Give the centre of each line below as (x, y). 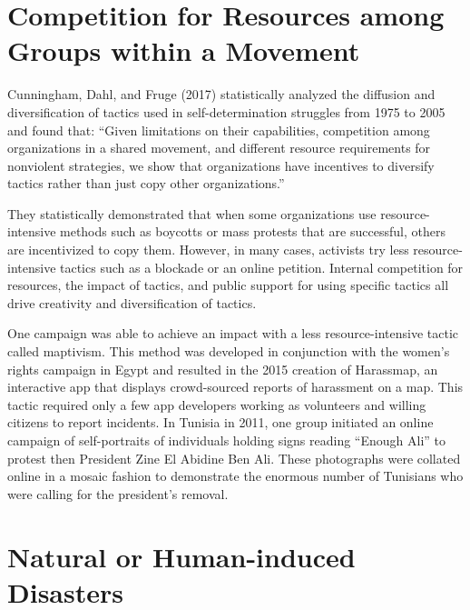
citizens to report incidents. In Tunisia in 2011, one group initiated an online (220, 422)
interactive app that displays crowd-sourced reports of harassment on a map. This (235, 387)
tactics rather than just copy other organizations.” (146, 183)
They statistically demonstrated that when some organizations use (192, 213)
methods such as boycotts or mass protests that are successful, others (253, 231)
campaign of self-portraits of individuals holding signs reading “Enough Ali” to (226, 440)
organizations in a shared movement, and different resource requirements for (219, 148)
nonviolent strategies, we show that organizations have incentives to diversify (221, 165)
